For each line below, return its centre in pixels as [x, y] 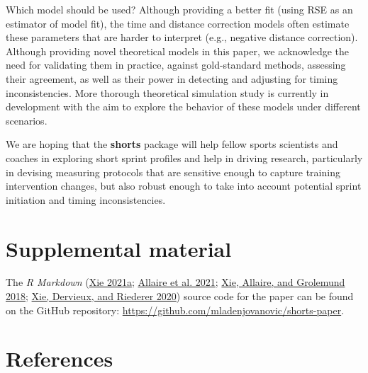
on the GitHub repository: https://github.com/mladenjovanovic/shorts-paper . [175, 310]
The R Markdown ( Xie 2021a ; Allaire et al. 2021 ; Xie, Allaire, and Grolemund [175, 282]
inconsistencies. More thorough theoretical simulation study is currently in [167, 92]
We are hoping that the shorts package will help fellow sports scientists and [172, 144]
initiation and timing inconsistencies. [86, 199]
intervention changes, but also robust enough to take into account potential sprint [184, 186]
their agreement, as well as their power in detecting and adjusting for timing [172, 78]
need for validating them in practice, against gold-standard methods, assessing [176, 65]
